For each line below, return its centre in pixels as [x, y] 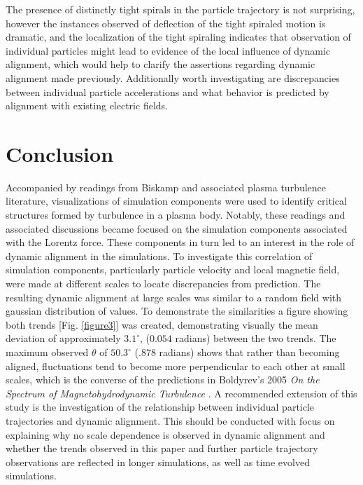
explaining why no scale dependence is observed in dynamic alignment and [165, 434]
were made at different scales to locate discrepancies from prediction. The [163, 284]
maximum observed [47, 352]
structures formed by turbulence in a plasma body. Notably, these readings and [176, 215]
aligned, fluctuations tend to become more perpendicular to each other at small [176, 366]
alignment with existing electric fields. [87, 105]
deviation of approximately [63, 338]
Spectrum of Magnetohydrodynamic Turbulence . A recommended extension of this [181, 393]
